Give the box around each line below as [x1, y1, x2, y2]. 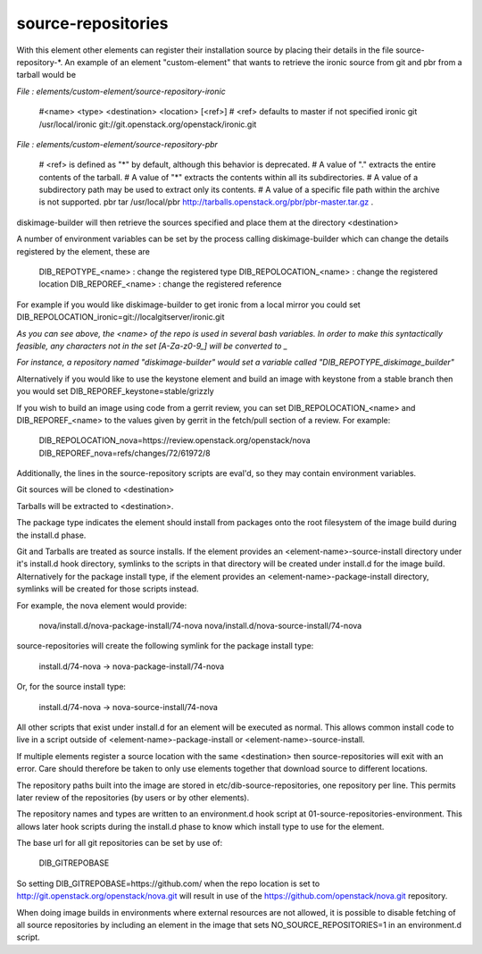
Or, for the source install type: [16, 682, 127, 692]
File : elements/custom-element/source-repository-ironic [16, 86, 227, 96]
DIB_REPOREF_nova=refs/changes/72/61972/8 [38, 448, 211, 458]
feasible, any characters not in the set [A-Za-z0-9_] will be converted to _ [16, 340, 288, 351]
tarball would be [16, 70, 76, 80]
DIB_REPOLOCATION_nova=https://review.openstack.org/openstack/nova [38, 435, 312, 446]
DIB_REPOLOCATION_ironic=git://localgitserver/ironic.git [16, 312, 225, 322]
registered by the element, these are [16, 246, 151, 256]
